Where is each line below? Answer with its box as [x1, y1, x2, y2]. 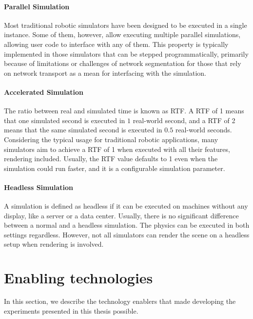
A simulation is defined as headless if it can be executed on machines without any [4, 201, 248, 211]
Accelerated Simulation [4, 86, 83, 97]
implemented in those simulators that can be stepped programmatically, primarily [4, 48, 249, 59]
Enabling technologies [4, 268, 153, 288]
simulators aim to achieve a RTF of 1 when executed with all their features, [4, 144, 230, 154]
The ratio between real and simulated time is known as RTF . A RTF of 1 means [4, 106, 244, 116]
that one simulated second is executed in [4, 115, 125, 125]
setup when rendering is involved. [4, 239, 104, 249]
